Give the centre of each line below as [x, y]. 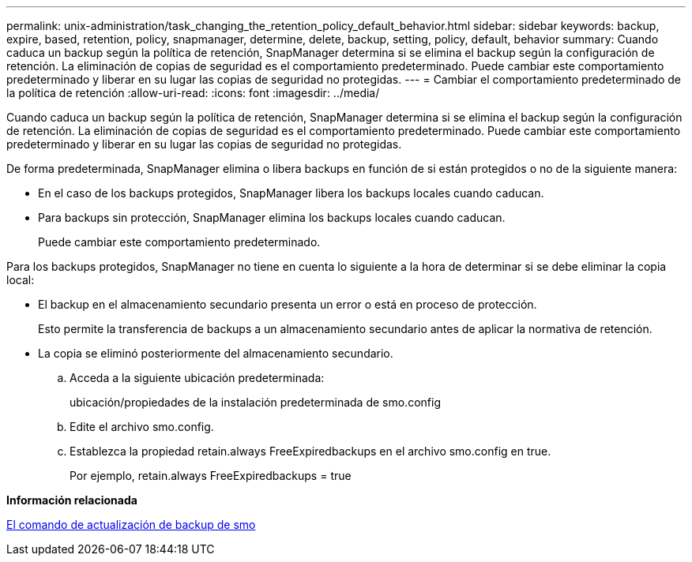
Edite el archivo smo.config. [142, 427]
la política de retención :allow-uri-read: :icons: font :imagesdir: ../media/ [193, 93]
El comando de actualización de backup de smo [131, 525]
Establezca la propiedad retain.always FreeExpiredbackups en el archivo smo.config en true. [310, 451]
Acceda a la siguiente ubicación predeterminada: [197, 378]
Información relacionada [72, 500]
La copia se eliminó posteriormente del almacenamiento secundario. [216, 353]
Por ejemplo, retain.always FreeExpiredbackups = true [211, 476]
